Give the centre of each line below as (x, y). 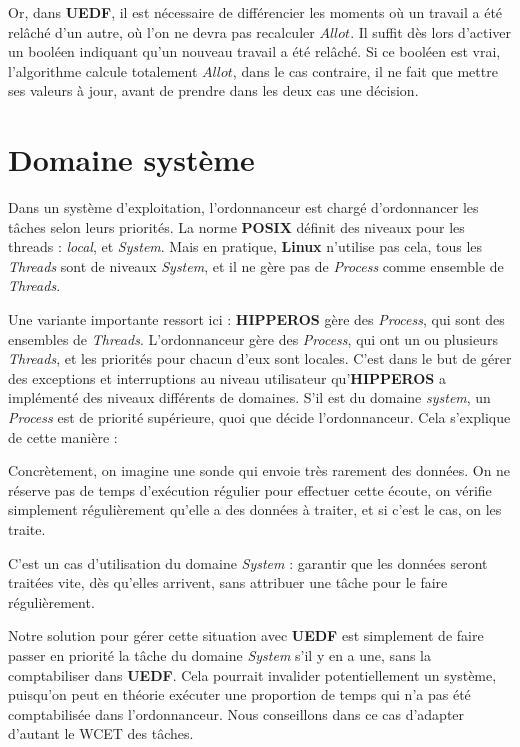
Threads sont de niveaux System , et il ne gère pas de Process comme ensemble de (256, 265)
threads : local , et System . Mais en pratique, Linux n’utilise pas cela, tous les (245, 246)
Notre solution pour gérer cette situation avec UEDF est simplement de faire (246, 635)
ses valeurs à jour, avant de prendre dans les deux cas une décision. (213, 90)
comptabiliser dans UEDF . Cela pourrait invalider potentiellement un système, (252, 674)
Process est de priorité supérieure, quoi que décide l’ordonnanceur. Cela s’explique (259, 417)
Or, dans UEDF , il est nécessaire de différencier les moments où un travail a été (255, 12)
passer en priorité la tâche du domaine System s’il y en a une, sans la (219, 654)
